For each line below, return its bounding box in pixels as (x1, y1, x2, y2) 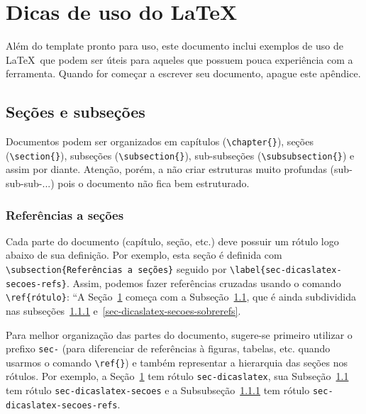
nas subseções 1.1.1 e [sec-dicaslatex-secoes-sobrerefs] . (6, 303, 241, 318)
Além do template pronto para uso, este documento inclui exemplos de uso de (6, 38, 343, 53)
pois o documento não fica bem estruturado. (57, 176, 250, 191)
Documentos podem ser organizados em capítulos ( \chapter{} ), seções (6, 134, 314, 149)
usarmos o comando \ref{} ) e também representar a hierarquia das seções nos (6, 354, 348, 369)
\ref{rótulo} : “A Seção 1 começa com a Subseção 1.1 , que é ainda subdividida (6, 289, 357, 304)
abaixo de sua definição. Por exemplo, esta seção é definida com (6, 247, 282, 262)
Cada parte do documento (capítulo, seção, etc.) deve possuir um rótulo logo (6, 233, 339, 248)
